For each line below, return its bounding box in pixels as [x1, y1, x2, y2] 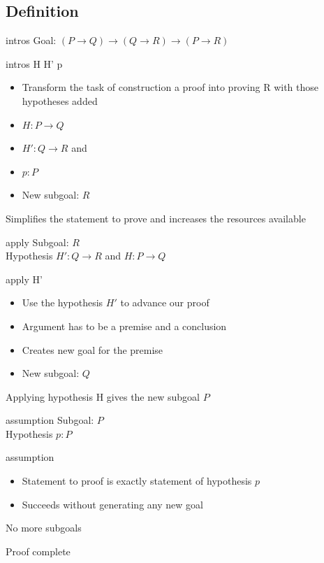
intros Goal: [6, 33, 57, 48]
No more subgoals [6, 520, 82, 535]
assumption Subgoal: [6, 413, 94, 427]
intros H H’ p [6, 56, 63, 71]
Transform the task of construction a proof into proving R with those [22, 80, 319, 94]
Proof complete [6, 543, 71, 558]
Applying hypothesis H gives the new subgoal [6, 389, 200, 404]
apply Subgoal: [6, 234, 69, 249]
